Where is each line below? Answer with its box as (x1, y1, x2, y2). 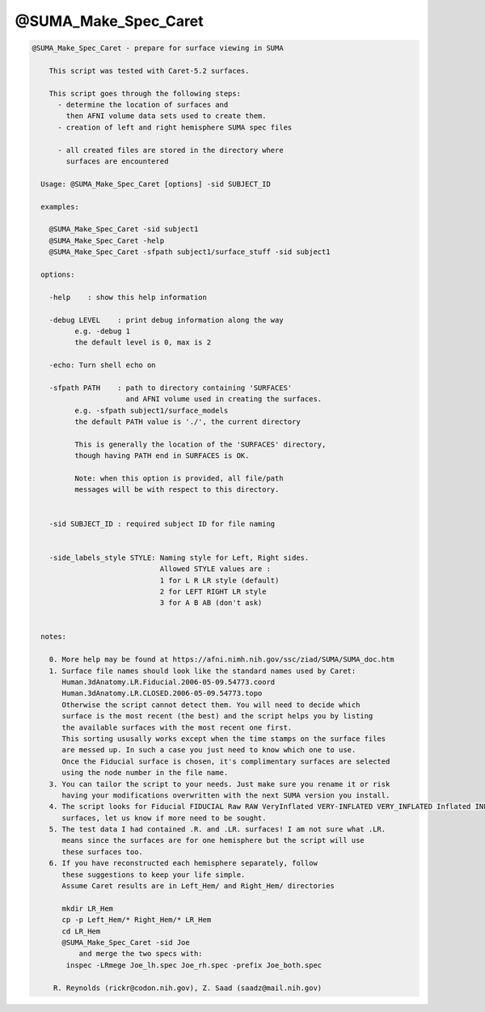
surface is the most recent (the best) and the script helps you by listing (61, 712, 373, 721)
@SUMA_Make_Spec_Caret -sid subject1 (48, 225, 199, 234)
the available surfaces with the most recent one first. (61, 722, 293, 732)
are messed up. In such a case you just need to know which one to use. (61, 745, 356, 755)
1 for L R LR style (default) (159, 575, 280, 585)
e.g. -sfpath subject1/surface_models (74, 405, 229, 415)
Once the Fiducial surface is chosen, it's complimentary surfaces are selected (61, 756, 390, 766)
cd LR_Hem (61, 926, 101, 936)
